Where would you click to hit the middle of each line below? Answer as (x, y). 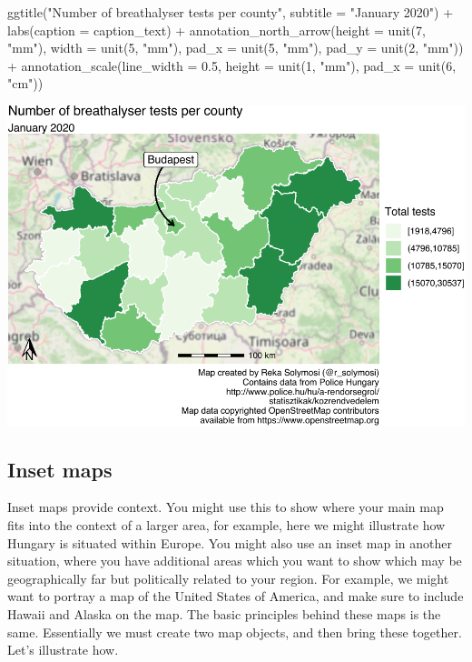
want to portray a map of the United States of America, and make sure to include (236, 596)
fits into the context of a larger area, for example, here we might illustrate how (226, 525)
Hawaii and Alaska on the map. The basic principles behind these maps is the (224, 614)
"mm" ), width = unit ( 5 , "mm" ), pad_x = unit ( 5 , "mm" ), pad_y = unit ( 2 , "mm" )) (236, 48)
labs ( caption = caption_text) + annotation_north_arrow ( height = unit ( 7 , (216, 30)
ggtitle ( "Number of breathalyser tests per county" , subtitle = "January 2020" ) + (231, 12)
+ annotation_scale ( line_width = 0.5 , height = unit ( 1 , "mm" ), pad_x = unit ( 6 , (232, 65)
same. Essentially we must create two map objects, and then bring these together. (235, 632)
